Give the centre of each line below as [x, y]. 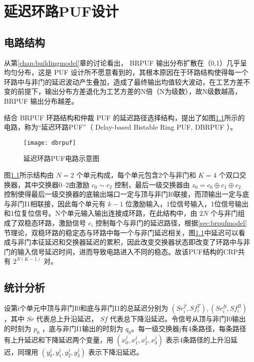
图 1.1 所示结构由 [29, 174]
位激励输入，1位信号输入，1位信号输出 [187, 203]
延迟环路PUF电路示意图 [62, 158]
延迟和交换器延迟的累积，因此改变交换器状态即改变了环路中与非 [147, 242]
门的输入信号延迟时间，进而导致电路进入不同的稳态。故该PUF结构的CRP [121, 251]
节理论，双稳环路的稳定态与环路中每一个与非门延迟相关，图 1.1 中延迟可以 [121, 232]
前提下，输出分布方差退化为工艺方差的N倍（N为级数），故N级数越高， [129, 91]
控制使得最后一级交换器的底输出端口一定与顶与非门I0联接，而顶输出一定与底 [127, 194]
